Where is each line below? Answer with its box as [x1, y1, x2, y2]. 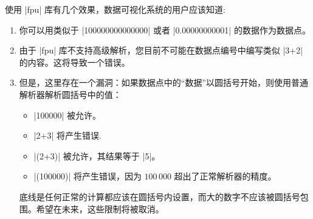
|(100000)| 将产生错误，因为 [33, 170, 142, 182]
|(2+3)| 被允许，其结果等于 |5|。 [33, 149, 160, 162]
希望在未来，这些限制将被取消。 [36, 202, 164, 215]
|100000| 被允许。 [33, 108, 101, 121]
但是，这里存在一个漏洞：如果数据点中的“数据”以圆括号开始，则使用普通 [19, 76, 309, 89]
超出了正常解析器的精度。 [174, 170, 277, 182]
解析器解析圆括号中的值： [19, 88, 122, 100]
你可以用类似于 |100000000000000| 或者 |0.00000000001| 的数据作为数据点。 [19, 23, 311, 36]
